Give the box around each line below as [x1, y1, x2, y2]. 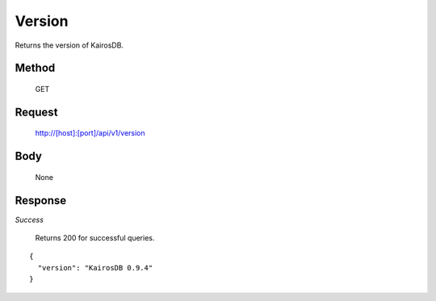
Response [15, 194, 67, 207]
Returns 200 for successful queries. [35, 233, 155, 243]
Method [15, 61, 56, 75]
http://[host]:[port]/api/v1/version [35, 128, 145, 138]
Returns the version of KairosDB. [15, 40, 124, 50]
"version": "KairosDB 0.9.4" [37, 263, 153, 272]
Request [15, 105, 58, 119]
